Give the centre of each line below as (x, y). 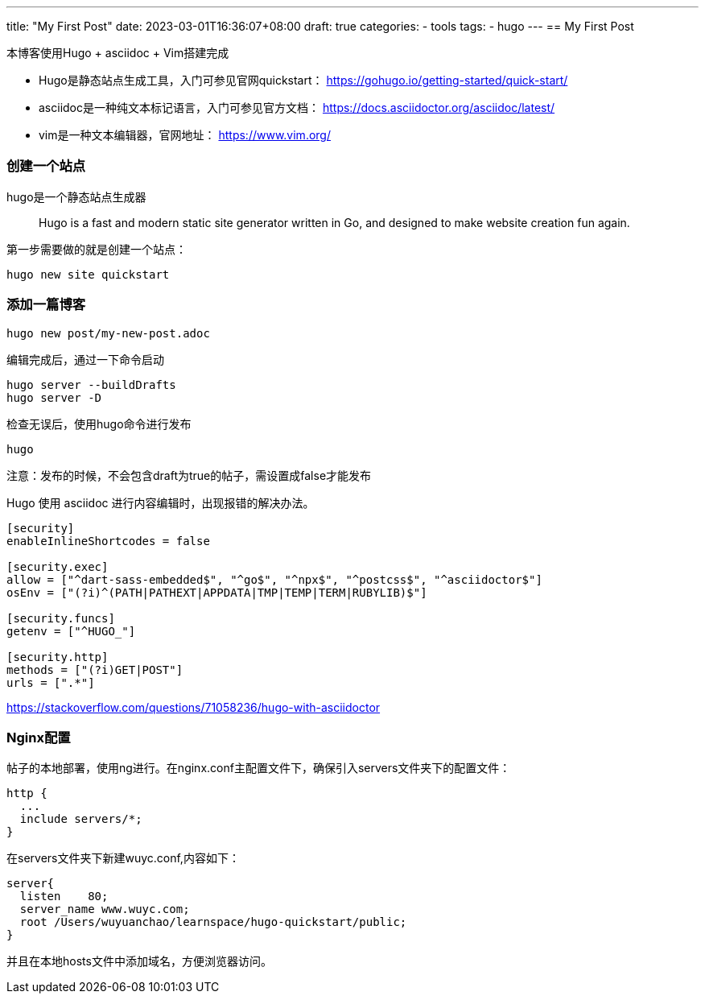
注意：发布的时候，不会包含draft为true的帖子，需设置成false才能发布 (189, 475)
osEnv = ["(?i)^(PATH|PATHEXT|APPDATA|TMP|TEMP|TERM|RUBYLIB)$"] (217, 592)
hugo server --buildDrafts (91, 384)
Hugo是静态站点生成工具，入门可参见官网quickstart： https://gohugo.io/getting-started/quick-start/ (303, 80)
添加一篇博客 (46, 305)
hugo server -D (54, 397)
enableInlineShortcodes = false (108, 541)
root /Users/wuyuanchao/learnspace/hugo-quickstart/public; (213, 922)
